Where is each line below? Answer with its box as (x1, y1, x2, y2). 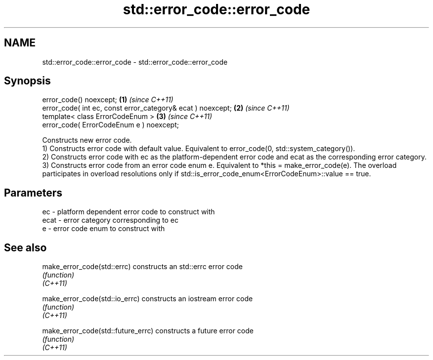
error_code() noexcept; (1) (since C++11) (42, 95, 173, 104)
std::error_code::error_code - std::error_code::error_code (42, 57, 228, 66)
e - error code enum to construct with (42, 224, 165, 233)
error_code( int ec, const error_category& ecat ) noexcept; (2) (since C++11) (42, 104, 290, 113)
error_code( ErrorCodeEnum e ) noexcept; (42, 120, 179, 129)
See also (4, 241, 47, 254)
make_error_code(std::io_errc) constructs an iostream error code (42, 294, 253, 303)
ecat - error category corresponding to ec (42, 216, 179, 225)
